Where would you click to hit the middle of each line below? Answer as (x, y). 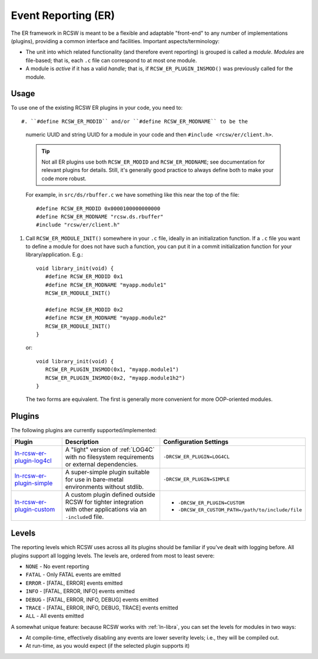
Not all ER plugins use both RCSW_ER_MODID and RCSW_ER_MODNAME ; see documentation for (153, 162)
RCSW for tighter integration (104, 502)
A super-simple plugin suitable (107, 472)
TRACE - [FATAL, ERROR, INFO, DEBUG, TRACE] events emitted (102, 608)
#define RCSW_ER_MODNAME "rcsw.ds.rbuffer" (100, 216)
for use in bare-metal (94, 479)
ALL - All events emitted (55, 616)
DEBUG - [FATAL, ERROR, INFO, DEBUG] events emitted (92, 599)
